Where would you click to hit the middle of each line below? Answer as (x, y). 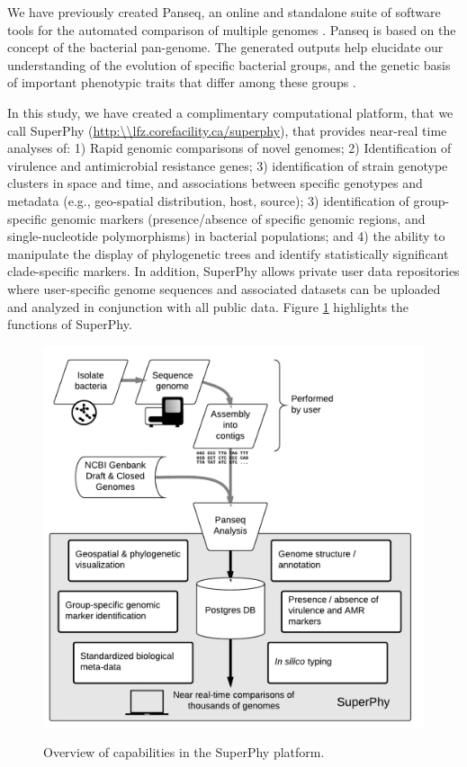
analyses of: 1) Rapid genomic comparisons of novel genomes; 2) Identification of (229, 148)
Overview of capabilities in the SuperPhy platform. (184, 752)
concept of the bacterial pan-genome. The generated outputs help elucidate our (225, 47)
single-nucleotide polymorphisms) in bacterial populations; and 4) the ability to (226, 236)
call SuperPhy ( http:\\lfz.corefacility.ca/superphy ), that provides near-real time (227, 130)
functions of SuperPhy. (70, 324)
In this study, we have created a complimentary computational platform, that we (230, 112)
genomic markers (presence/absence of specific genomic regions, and (238, 218)
